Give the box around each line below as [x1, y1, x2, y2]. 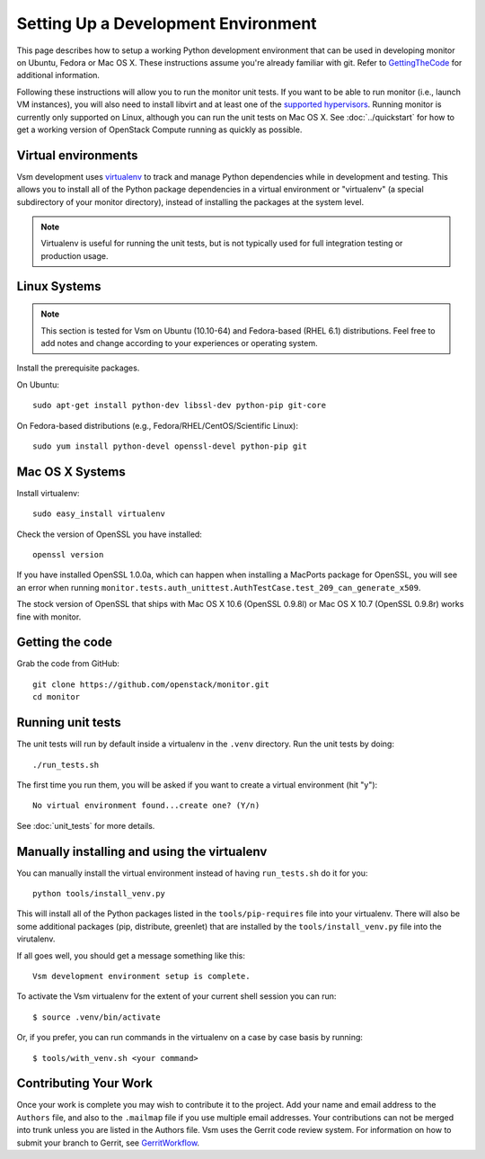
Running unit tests [16, 715, 121, 730]
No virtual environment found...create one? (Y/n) [32, 800, 260, 811]
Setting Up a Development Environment [16, 13, 318, 33]
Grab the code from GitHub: [16, 658, 120, 669]
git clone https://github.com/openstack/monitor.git [32, 679, 269, 690]
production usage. [40, 250, 109, 261]
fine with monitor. [16, 611, 82, 622]
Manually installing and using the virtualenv [16, 843, 268, 859]
